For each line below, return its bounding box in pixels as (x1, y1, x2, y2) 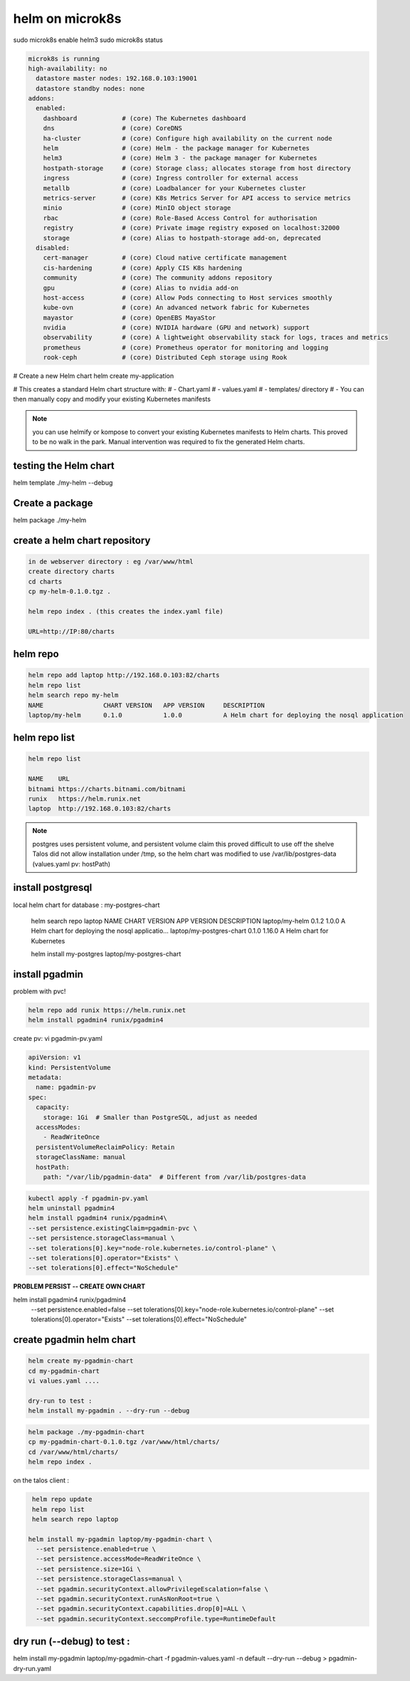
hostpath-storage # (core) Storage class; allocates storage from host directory (43, 164, 352, 172)
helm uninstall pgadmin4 (28, 1204, 115, 1212)
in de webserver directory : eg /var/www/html (28, 557, 194, 565)
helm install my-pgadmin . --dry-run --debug (28, 1407, 190, 1415)
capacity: (36, 1104, 70, 1111)
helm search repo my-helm (28, 691, 119, 699)
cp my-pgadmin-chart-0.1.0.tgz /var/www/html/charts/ (28, 1438, 220, 1446)
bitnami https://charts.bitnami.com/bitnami (28, 785, 186, 793)
